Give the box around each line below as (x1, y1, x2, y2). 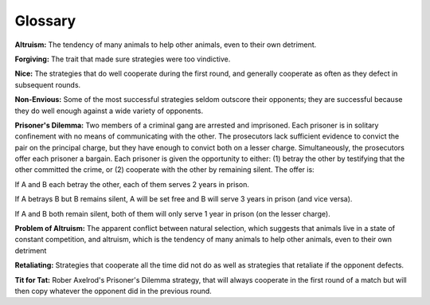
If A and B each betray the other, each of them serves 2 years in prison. (14, 179, 250, 189)
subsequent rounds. (14, 80, 81, 89)
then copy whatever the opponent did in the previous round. (14, 286, 213, 295)
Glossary (14, 12, 76, 29)
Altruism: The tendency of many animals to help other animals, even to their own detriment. (14, 40, 317, 49)
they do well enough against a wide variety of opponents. (14, 106, 203, 115)
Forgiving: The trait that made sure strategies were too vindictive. (14, 54, 231, 64)
